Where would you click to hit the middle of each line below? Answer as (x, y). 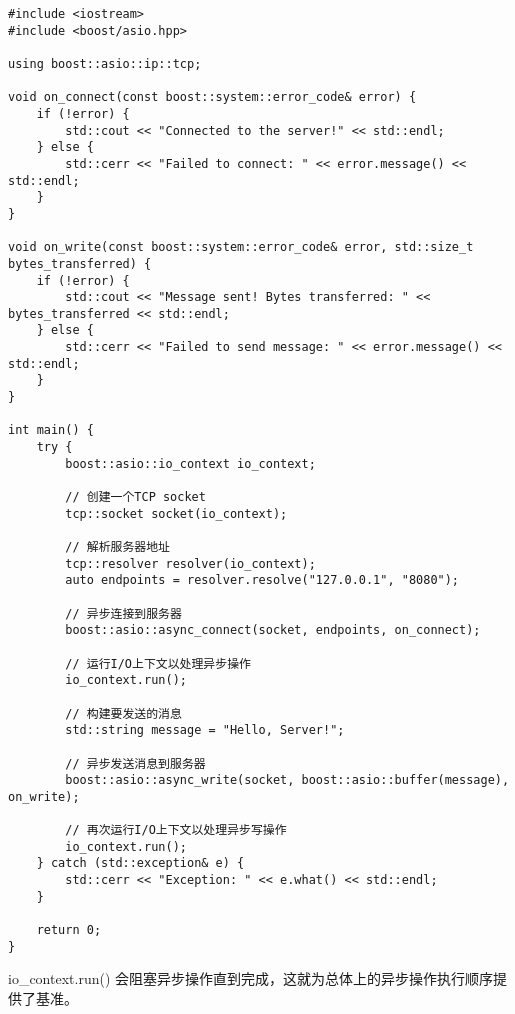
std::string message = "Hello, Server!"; (205, 730)
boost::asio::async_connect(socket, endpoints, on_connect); (273, 630)
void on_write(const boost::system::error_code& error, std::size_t (241, 247)
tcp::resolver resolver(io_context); (190, 563)
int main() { (51, 430)
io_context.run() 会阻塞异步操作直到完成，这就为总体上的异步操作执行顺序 (250, 978)
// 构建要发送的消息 (123, 713)
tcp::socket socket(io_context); (176, 513)
